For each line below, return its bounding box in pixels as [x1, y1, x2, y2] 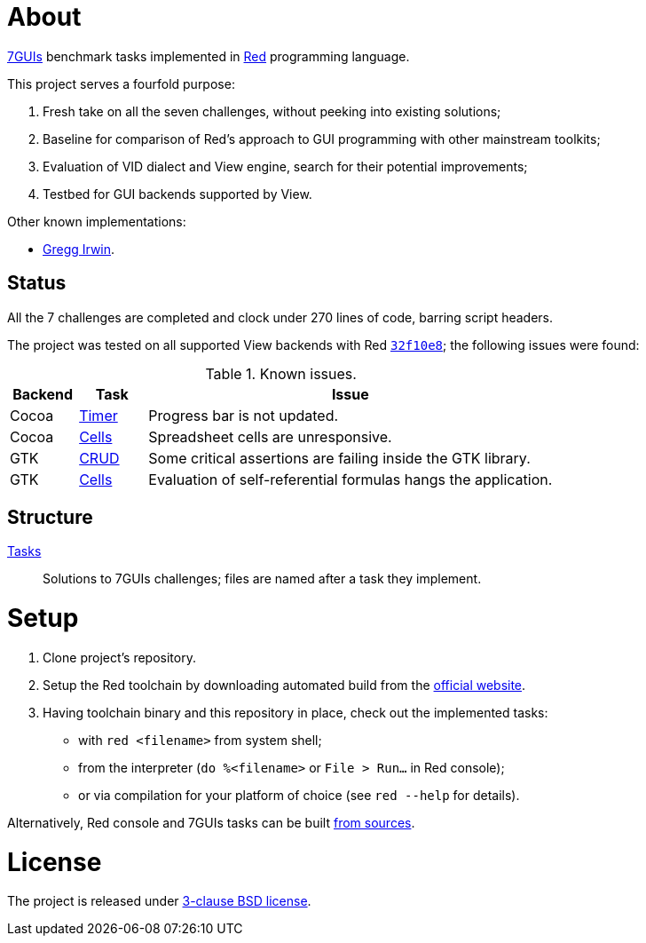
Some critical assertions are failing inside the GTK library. [148, 448, 531, 467]
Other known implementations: [7, 213, 186, 229]
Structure [7, 506, 93, 529]
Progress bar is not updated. [148, 406, 339, 424]
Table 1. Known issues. [205, 364, 357, 383]
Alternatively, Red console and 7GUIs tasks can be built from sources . [7, 814, 415, 830]
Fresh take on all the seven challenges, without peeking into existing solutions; [43, 103, 501, 119]
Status [7, 272, 67, 295]
